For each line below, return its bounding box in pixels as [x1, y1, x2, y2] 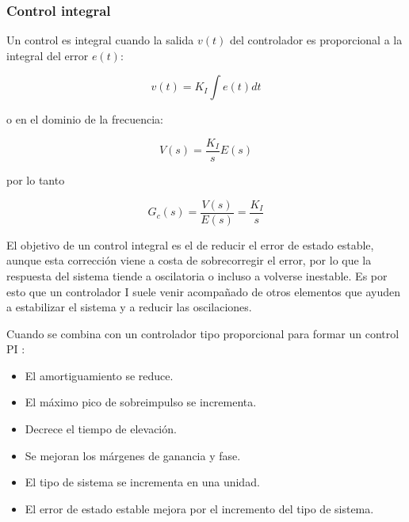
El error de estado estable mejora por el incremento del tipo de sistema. [25, 500, 374, 516]
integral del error [6, 47, 89, 63]
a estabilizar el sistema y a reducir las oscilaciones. [6, 299, 252, 315]
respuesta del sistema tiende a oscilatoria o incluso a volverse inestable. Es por [6, 267, 388, 284]
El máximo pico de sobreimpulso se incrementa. [25, 394, 257, 410]
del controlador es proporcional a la [229, 32, 403, 48]
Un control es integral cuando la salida [6, 32, 194, 48]
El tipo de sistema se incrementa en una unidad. [25, 474, 260, 490]
